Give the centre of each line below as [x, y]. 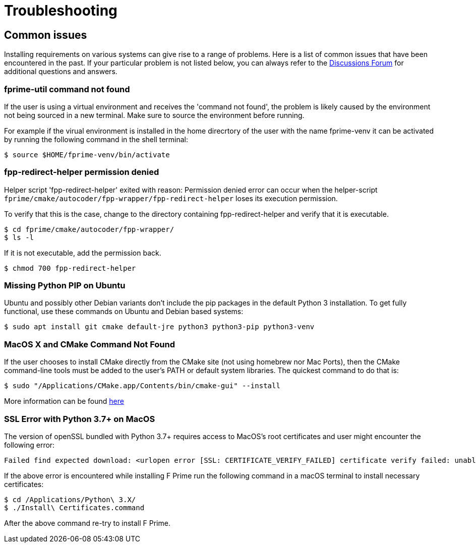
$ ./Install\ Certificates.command [74, 507]
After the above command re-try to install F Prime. [87, 523]
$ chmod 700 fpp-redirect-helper [70, 268]
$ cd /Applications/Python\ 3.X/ [70, 499]
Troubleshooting [61, 11]
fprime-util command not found [67, 89]
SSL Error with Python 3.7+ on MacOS [80, 419]
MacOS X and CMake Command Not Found [90, 344]
